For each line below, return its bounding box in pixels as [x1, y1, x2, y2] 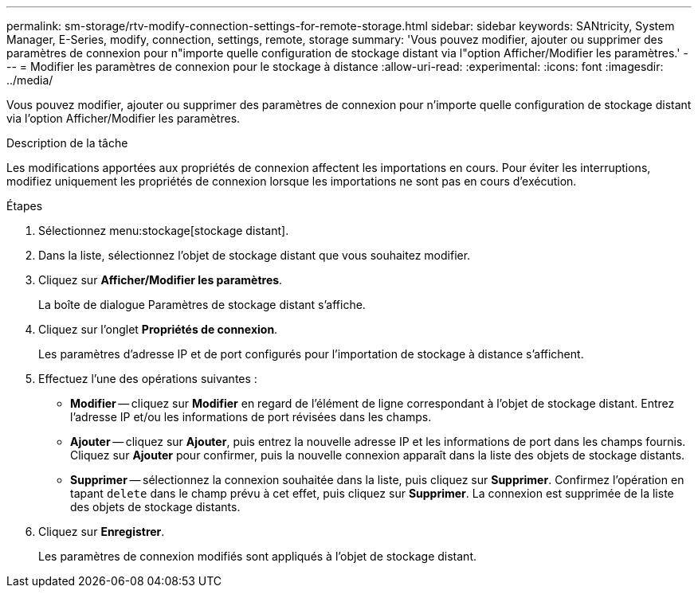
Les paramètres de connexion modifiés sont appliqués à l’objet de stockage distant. [38, 549, 476, 563]
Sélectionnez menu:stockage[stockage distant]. [38, 224, 289, 237]
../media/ [6, 73, 53, 87]
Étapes [6, 199, 43, 213]
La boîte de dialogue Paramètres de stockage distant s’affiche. [38, 298, 366, 311]
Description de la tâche [6, 136, 128, 150]
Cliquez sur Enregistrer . [38, 525, 165, 538]
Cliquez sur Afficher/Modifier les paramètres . [38, 273, 283, 287]
